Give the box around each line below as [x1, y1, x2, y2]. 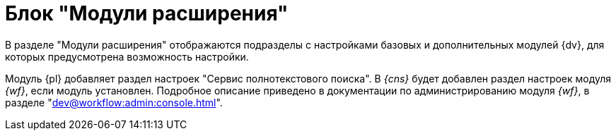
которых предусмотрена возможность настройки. [5, 50, 249, 63]
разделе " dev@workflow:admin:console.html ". [5, 96, 223, 109]
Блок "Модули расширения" [5, 1, 289, 25]
